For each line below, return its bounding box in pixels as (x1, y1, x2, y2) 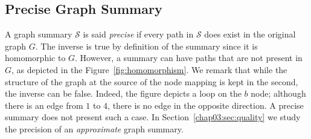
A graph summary (5, 28, 72, 40)
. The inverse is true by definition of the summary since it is (35, 39, 258, 52)
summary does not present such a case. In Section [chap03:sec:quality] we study (5, 111, 301, 123)
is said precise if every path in (83, 28, 194, 40)
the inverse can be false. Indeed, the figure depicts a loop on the (5, 87, 242, 100)
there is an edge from (5, 99, 83, 111)
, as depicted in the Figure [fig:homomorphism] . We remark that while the (11, 63, 287, 76)
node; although (251, 87, 306, 100)
